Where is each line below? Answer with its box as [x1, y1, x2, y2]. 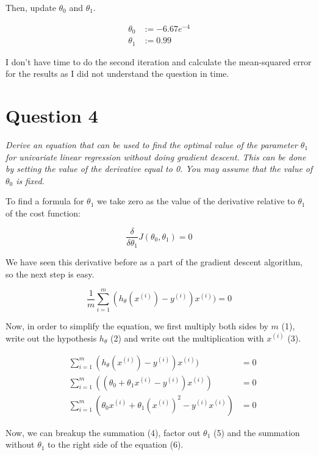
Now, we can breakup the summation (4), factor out [5, 426, 201, 439]
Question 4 [5, 103, 98, 128]
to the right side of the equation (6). [48, 438, 184, 451]
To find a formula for [5, 195, 84, 207]
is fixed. [16, 174, 45, 187]
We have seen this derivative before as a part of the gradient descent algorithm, [5, 256, 303, 268]
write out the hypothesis [5, 331, 97, 344]
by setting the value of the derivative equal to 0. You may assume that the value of [5, 162, 313, 175]
